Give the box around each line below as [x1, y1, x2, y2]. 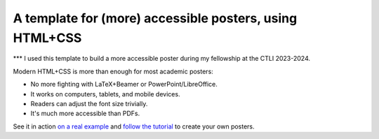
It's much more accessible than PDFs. [30, 109, 140, 118]
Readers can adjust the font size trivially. [30, 99, 148, 108]
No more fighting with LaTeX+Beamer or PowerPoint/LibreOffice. [30, 80, 218, 89]
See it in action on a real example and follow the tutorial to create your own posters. [13, 122, 255, 131]
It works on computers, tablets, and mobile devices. [30, 89, 180, 98]
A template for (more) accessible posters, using [13, 10, 298, 26]
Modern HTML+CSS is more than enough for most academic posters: [13, 67, 213, 75]
